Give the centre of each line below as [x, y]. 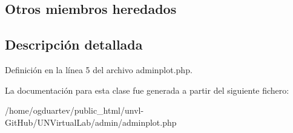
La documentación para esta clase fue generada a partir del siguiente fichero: [147, 90]
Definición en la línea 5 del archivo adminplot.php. [99, 69]
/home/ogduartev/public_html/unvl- [74, 110]
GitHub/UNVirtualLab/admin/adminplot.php [91, 122]
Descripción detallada [74, 44]
